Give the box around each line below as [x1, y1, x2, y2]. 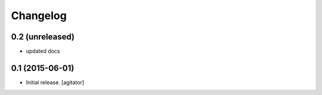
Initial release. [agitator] [26, 78, 85, 86]
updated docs [26, 48, 60, 55]
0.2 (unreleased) [11, 32, 75, 42]
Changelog [11, 9, 67, 22]
